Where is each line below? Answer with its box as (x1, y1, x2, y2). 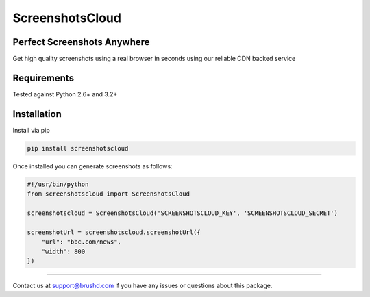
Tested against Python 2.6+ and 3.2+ (12, 90, 118, 99)
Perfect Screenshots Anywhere (12, 36, 150, 48)
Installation (12, 108, 62, 120)
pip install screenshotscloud (27, 144, 129, 152)
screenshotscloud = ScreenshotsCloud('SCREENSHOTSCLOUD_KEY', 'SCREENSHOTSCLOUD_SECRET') (27, 209, 338, 217)
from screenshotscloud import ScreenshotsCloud (27, 190, 190, 198)
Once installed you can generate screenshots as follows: (12, 162, 173, 170)
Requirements (12, 72, 75, 83)
